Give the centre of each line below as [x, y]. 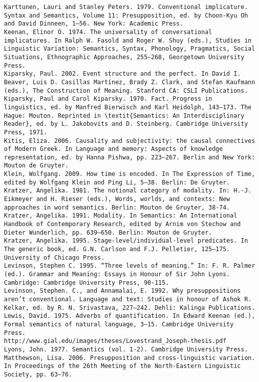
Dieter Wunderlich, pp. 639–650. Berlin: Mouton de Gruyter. [108, 232]
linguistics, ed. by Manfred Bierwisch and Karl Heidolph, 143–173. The [128, 107]
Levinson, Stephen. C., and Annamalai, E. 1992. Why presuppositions [122, 291]
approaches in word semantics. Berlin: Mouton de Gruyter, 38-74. [117, 207]
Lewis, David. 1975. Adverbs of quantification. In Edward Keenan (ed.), [130, 316]
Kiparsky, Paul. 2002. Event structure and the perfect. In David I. [122, 74]
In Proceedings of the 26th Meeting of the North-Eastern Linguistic [122, 366]
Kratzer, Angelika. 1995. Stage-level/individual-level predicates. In [126, 241]
